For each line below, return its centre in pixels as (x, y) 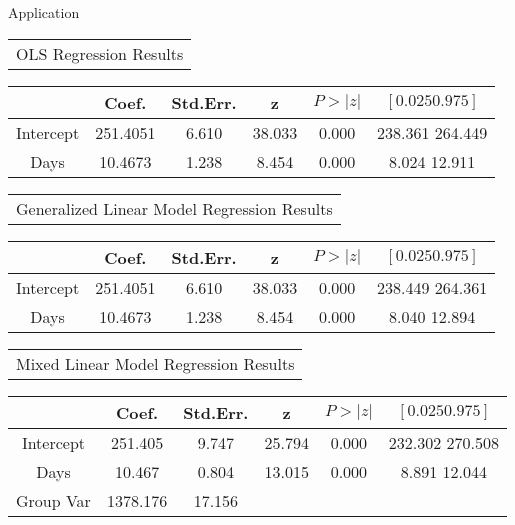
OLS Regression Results (100, 53)
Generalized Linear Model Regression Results (174, 208)
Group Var (53, 500)
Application (44, 12)
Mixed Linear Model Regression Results (155, 363)
